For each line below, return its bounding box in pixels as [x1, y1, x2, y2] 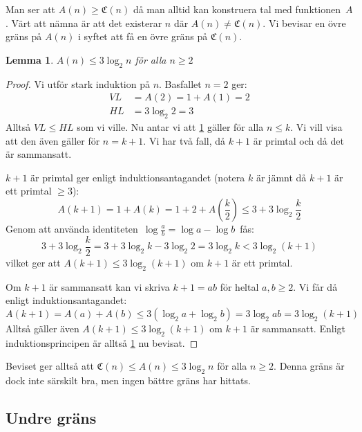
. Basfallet [159, 76, 202, 91]
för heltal [220, 279, 259, 294]
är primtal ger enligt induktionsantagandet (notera [30, 170, 245, 184]
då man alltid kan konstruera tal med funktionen [133, 2, 341, 16]
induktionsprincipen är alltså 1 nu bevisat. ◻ [6, 335, 198, 350]
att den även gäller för [6, 133, 100, 147]
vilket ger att [6, 255, 61, 269]
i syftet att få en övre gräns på [77, 29, 208, 44]
